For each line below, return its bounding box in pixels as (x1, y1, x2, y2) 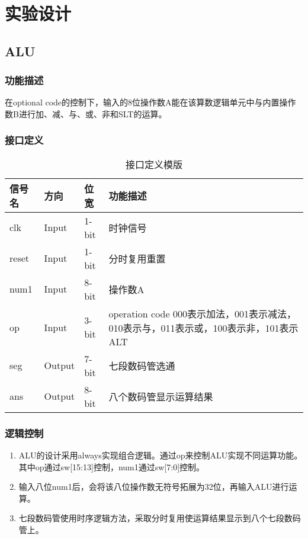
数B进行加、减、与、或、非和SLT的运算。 (5, 107, 167, 120)
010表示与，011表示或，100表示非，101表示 (108, 320, 299, 335)
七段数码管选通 (108, 358, 175, 373)
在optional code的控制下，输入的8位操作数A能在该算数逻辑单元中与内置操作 (5, 96, 296, 108)
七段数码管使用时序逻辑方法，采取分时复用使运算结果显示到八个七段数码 (18, 512, 301, 524)
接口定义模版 (125, 157, 182, 171)
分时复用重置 (108, 251, 166, 265)
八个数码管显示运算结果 (108, 389, 213, 403)
